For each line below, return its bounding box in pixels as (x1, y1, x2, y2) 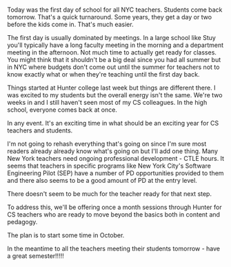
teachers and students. (7, 126, 73, 135)
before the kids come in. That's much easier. (7, 20, 134, 29)
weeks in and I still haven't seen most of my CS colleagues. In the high (7, 99, 208, 107)
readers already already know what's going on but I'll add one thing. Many (7, 147, 219, 155)
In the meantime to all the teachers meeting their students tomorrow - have (7, 244, 221, 253)
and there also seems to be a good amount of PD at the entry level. (7, 177, 198, 185)
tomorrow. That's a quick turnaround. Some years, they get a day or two (7, 13, 212, 21)
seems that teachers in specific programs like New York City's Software (7, 161, 212, 170)
